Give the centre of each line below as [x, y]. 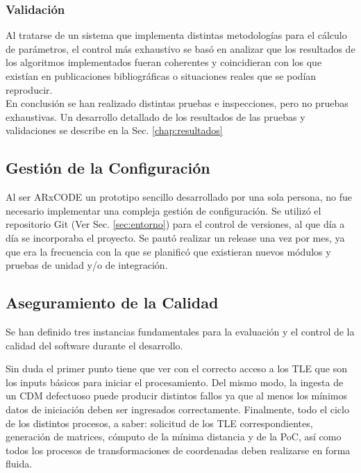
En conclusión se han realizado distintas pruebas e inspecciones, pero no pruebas [177, 103]
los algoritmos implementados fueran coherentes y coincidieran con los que [164, 62]
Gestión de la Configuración [108, 168]
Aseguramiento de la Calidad [112, 302]
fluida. [19, 464]
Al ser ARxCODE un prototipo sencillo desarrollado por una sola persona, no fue [179, 197]
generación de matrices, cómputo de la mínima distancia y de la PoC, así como [174, 437]
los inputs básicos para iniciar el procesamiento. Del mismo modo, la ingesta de [175, 382]
